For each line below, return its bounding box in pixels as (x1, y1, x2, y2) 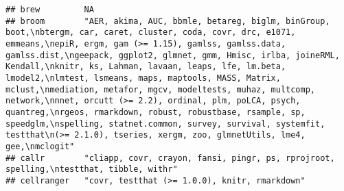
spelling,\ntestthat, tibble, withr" (5, 164, 178, 175)
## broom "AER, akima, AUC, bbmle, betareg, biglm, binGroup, (5, 16, 330, 26)
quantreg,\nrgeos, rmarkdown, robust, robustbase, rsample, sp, (5, 107, 306, 117)
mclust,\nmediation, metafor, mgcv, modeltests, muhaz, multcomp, (5, 84, 316, 94)
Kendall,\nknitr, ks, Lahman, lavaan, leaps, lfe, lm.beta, (5, 62, 286, 72)
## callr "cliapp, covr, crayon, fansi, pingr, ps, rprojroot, (5, 153, 335, 163)
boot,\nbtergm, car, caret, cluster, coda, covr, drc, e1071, (5, 27, 296, 38)
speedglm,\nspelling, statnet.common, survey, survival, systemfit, (5, 118, 325, 129)
